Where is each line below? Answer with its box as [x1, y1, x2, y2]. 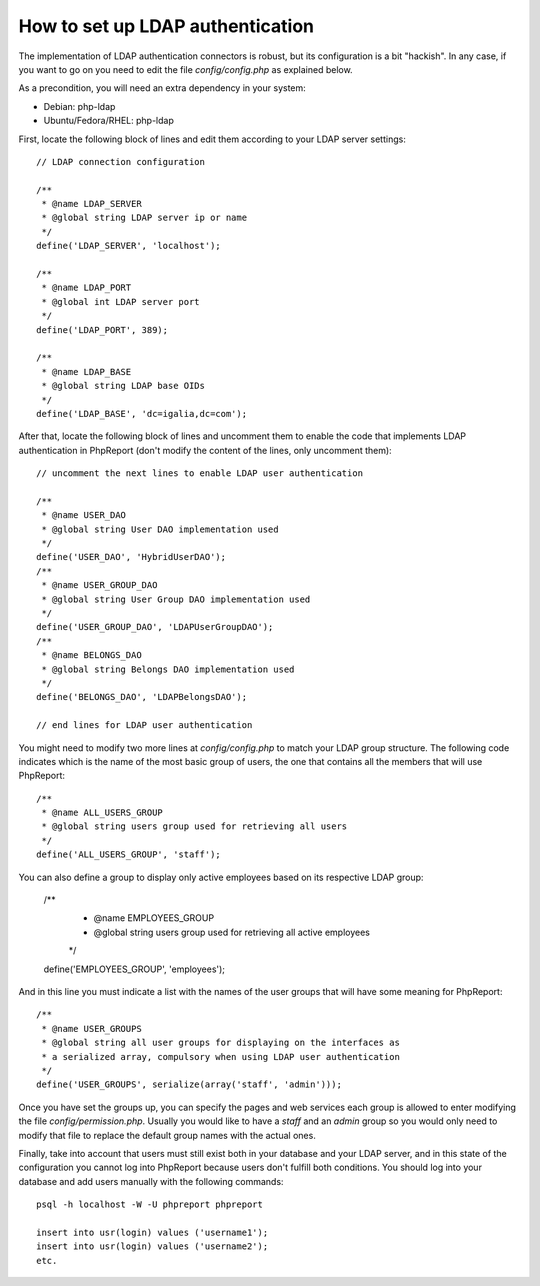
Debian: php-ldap [43, 100, 116, 112]
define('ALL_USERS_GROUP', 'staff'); [36, 849, 222, 860]
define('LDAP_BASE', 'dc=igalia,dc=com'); [36, 408, 248, 419]
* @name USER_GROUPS [41, 1023, 142, 1034]
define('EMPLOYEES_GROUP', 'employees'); [43, 963, 225, 975]
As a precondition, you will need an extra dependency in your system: [18, 82, 307, 94]
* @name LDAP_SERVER [41, 198, 142, 210]
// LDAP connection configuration [36, 156, 205, 167]
